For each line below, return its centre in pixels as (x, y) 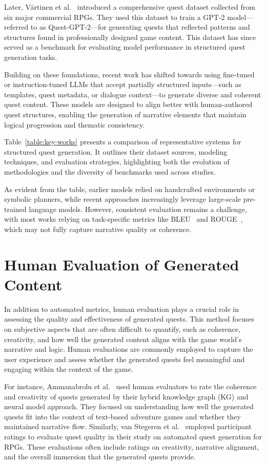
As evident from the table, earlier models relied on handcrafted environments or (130, 189)
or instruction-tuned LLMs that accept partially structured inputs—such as (123, 84)
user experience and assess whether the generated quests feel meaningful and (125, 359)
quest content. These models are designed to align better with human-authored (128, 104)
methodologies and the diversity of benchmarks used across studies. (110, 171)
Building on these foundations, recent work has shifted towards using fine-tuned (129, 74)
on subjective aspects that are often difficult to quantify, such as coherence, (122, 329)
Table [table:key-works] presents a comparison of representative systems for (123, 142)
